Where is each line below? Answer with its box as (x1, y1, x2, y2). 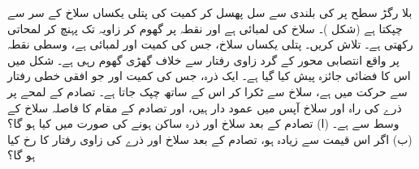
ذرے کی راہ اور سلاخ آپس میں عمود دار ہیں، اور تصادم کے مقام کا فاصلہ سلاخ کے (7, 99, 402, 116)
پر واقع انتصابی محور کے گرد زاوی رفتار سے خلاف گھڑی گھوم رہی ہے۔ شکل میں (7, 51, 400, 68)
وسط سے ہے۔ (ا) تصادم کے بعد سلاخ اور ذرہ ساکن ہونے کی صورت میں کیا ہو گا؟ (7, 115, 400, 132)
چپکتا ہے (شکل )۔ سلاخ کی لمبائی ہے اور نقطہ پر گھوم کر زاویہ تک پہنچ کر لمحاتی (7, 19, 403, 36)
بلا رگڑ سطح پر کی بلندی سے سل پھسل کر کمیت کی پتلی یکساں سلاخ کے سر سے (7, 4, 413, 20)
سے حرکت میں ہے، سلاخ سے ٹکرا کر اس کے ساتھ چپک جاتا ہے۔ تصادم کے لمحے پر (7, 82, 408, 99)
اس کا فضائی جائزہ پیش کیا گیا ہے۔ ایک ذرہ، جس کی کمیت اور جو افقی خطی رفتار (7, 67, 411, 84)
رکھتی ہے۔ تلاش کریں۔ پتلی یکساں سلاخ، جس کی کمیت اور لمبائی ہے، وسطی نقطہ (7, 36, 413, 53)
